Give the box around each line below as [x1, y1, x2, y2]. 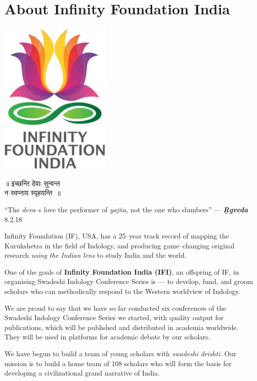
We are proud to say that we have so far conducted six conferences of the [4, 302, 226, 313]
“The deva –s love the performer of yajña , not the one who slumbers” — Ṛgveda [4, 204, 248, 214]
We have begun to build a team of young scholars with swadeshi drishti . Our [4, 348, 237, 359]
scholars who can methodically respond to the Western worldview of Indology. [4, 286, 241, 296]
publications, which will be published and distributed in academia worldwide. [4, 322, 239, 332]
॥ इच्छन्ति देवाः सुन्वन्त [4, 178, 60, 188]
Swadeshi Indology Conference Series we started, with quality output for [4, 312, 224, 323]
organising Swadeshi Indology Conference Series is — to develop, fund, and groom [4, 276, 253, 286]
